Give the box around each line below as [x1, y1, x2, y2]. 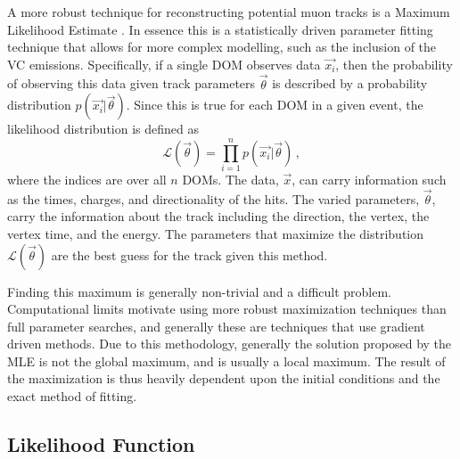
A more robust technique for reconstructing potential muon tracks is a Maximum [7, 3, 450, 20]
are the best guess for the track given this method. [51, 245, 328, 264]
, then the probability [335, 54, 453, 73]
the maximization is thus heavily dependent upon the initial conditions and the [7, 369, 440, 388]
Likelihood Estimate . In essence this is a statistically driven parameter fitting [7, 20, 433, 38]
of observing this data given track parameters [7, 74, 256, 93]
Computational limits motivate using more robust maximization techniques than [7, 299, 447, 318]
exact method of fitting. [7, 387, 137, 406]
